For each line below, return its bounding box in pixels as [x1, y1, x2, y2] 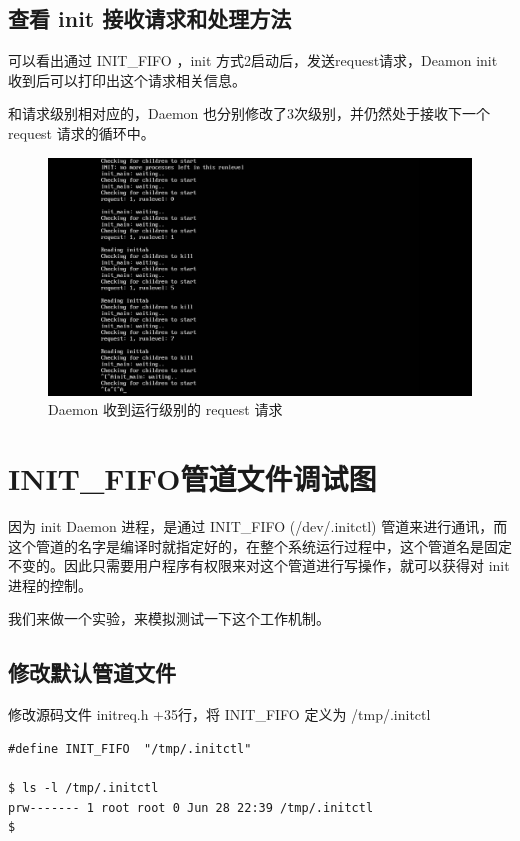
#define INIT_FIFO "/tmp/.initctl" [8, 741, 252, 756]
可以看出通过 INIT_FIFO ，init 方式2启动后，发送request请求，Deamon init [8, 50, 498, 71]
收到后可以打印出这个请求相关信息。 [8, 69, 246, 90]
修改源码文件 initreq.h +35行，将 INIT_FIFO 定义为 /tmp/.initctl [8, 704, 431, 725]
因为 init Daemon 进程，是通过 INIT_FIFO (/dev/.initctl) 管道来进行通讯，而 [8, 515, 508, 536]
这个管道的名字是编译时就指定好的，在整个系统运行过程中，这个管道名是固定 [8, 535, 512, 556]
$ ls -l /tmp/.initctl [8, 780, 159, 795]
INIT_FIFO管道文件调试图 [8, 458, 377, 499]
